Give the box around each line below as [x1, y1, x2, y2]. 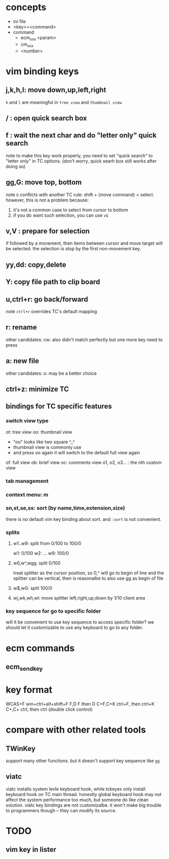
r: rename [6, 323, 37, 332]
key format [6, 684, 53, 696]
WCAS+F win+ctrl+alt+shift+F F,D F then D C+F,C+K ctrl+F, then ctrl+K [6, 701, 155, 707]
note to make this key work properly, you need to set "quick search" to [6, 152, 153, 158]
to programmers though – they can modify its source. [6, 807, 117, 813]
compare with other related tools [6, 724, 146, 736]
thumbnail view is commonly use [13, 444, 81, 450]
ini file [13, 18, 26, 24]
